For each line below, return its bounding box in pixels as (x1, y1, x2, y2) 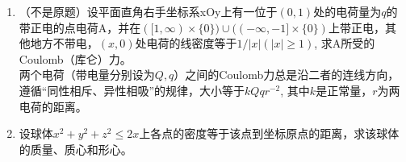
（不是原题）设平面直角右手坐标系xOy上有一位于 (19, 3, 278, 19)
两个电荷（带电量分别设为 (19, 66, 155, 83)
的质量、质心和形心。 (19, 140, 132, 157)
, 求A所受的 (314, 35, 375, 52)
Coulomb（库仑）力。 (19, 50, 132, 67)
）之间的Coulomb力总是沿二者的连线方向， (174, 66, 400, 83)
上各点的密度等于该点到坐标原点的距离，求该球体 (139, 125, 400, 142)
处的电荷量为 (313, 3, 382, 19)
